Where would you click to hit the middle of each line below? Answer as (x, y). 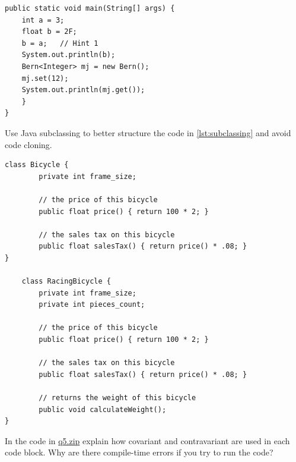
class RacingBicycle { (66, 282)
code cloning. (28, 144)
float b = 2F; (49, 32)
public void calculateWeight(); (103, 409)
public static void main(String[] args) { (90, 8)
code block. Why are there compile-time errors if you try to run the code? (139, 452)
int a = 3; (43, 20)
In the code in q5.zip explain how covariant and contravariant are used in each (147, 440)
